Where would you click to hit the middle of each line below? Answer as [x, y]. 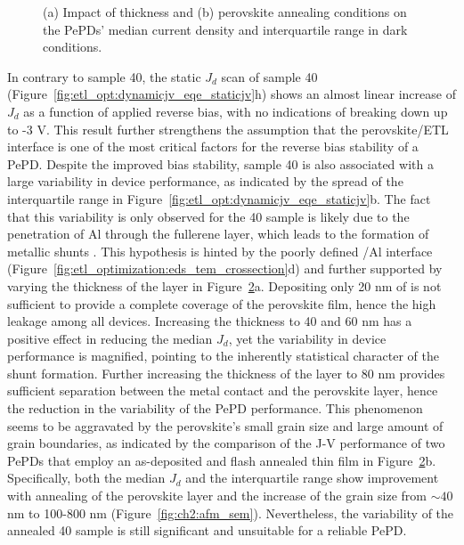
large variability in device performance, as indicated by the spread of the [205, 181]
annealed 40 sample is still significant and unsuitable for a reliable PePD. [207, 530]
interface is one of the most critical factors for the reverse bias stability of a [213, 146]
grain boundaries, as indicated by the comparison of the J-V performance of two [226, 443]
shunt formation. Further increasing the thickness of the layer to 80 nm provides [226, 373]
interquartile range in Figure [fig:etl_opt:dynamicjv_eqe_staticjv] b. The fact [219, 198]
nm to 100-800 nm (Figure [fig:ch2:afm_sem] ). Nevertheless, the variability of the [231, 512]
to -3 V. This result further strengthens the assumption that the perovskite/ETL [228, 129]
